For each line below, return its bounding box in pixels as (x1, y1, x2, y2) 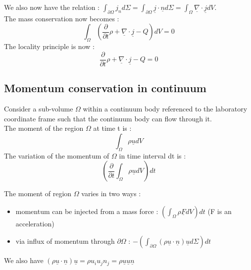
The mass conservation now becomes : (4, 13, 119, 23)
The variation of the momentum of (4, 150, 109, 161)
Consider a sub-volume (4, 104, 73, 114)
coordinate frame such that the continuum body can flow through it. (4, 113, 212, 123)
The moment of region (4, 188, 72, 199)
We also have (4, 255, 44, 266)
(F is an (207, 206, 232, 216)
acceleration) (15, 218, 54, 228)
